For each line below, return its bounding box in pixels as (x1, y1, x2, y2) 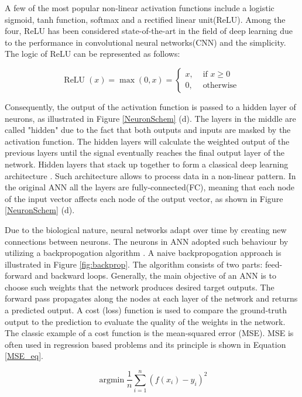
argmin (99, 375, 125, 384)
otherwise (203, 81, 237, 90)
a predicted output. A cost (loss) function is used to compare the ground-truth (5, 304, 287, 316)
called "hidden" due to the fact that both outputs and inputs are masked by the (5, 124, 291, 136)
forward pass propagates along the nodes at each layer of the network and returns (5, 292, 298, 304)
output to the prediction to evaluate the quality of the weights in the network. (5, 315, 286, 327)
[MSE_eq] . (5, 350, 43, 362)
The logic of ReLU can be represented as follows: (5, 47, 180, 60)
